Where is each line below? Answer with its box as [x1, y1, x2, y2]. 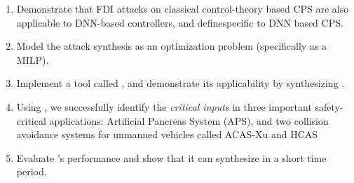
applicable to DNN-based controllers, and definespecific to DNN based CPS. [16, 15, 343, 29]
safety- [315, 99, 343, 114]
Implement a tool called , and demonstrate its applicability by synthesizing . [16, 76, 345, 90]
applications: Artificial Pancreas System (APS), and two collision [49, 113, 329, 128]
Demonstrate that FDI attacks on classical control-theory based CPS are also [16, 1, 349, 15]
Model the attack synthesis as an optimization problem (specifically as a [16, 39, 327, 53]
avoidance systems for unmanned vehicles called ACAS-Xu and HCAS [16, 127, 318, 142]
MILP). [16, 52, 49, 67]
